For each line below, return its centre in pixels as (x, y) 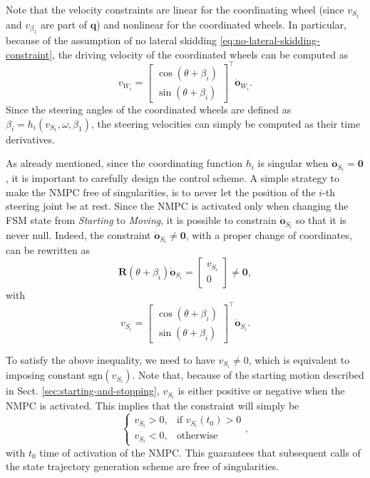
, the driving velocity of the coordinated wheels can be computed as (200, 54)
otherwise (197, 436)
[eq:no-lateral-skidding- (270, 40)
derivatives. (30, 139)
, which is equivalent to (299, 360)
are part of (64, 24)
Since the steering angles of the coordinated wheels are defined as (149, 110)
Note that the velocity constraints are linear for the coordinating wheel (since (175, 9)
